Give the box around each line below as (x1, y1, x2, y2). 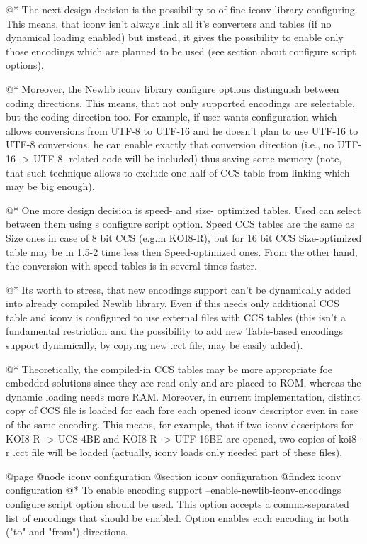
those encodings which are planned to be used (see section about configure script (6, 43, 356, 58)
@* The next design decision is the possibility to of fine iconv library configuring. (6, 2, 358, 16)
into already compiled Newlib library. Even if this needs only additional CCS (6, 296, 339, 311)
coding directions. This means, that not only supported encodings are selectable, (6, 95, 355, 110)
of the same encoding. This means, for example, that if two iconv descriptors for (6, 417, 354, 432)
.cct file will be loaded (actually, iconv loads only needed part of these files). (13, 445, 343, 460)
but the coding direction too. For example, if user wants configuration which (6, 109, 337, 124)
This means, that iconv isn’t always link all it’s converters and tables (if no (6, 16, 332, 30)
